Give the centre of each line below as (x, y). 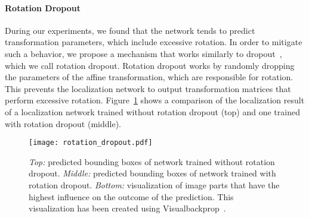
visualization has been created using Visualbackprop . (127, 208)
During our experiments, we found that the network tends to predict (130, 30)
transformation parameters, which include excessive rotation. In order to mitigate (154, 42)
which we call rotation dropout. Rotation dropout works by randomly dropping (150, 65)
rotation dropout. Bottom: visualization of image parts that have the (154, 184)
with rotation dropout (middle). (63, 123)
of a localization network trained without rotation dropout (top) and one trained (152, 111)
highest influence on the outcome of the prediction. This (131, 196)
